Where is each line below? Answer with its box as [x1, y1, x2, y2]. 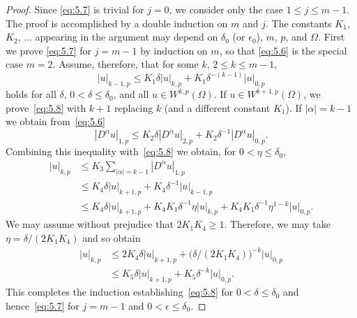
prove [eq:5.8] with [6, 100, 86, 115]
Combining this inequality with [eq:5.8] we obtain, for [6, 144, 236, 159]
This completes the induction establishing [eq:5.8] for [6, 284, 234, 299]
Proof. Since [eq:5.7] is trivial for [6, 2, 144, 16]
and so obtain [82, 231, 141, 245]
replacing [114, 100, 153, 115]
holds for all [6, 87, 56, 101]
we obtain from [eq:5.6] [6, 114, 105, 129]
